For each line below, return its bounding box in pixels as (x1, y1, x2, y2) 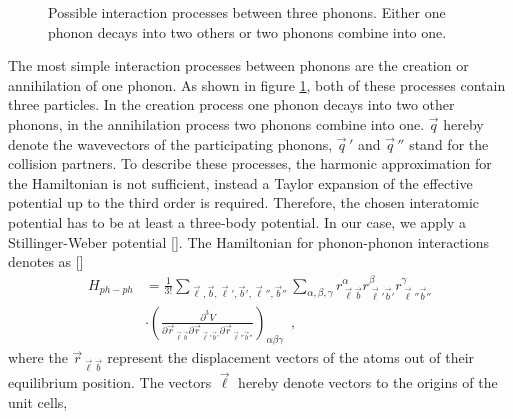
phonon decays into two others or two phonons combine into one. (48, 21, 447, 42)
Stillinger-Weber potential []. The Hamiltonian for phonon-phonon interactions (8, 231, 489, 252)
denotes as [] (8, 251, 84, 272)
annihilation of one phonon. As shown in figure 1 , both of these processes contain (8, 74, 506, 95)
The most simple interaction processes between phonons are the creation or (8, 55, 469, 76)
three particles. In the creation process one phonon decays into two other (8, 94, 455, 115)
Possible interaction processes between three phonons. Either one (48, 2, 446, 22)
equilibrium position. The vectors (8, 372, 212, 393)
